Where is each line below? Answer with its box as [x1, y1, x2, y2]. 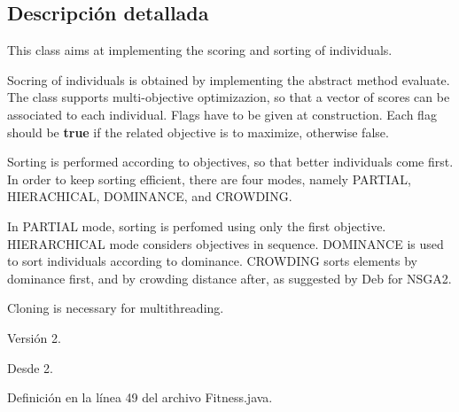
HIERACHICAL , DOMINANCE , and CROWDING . [7, 187, 292, 206]
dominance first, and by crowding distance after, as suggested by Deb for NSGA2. [7, 268, 452, 287]
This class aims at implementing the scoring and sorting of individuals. [7, 41, 393, 59]
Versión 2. [7, 328, 61, 346]
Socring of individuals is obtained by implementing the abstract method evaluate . [7, 70, 450, 89]
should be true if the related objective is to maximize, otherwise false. [7, 122, 389, 141]
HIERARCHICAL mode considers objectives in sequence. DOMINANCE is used [7, 234, 444, 253]
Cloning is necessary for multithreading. [7, 299, 224, 317]
